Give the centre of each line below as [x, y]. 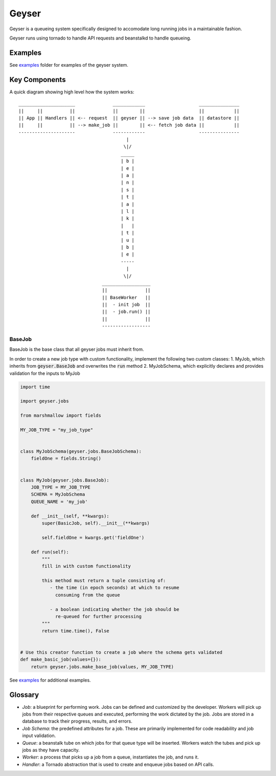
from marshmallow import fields [61, 416]
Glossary [24, 695]
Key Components [38, 79]
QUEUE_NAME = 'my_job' [59, 502]
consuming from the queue [88, 595]
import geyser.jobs [44, 401]
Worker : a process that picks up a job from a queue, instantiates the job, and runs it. [111, 757]
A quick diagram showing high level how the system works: [72, 92]
